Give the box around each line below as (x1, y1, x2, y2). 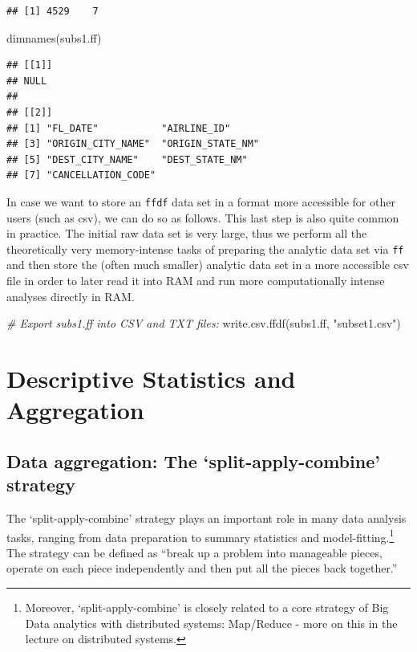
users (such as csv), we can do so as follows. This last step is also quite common (6, 209, 399, 226)
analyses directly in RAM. (6, 287, 135, 304)
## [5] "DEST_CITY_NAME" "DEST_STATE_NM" (6, 153, 248, 165)
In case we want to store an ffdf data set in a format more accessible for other (6, 193, 395, 210)
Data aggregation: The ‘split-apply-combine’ (6, 448, 380, 473)
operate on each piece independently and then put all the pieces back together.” (6, 560, 398, 577)
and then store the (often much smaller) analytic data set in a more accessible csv (6, 256, 409, 273)
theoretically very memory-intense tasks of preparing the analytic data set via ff (6, 240, 404, 257)
